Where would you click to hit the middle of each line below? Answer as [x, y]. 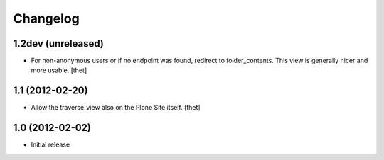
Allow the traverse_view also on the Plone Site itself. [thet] [116, 108]
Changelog [46, 18]
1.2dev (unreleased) [59, 44]
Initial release [50, 144]
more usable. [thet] [59, 70]
